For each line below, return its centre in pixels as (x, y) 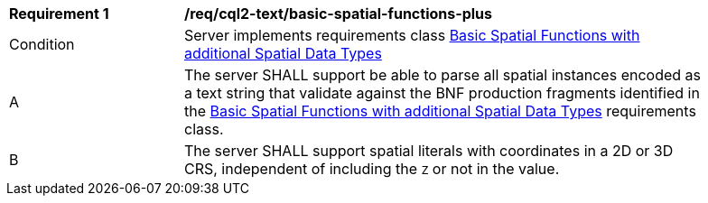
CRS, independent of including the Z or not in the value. (372, 169)
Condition (42, 44)
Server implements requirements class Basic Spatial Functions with (412, 35)
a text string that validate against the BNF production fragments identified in (442, 93)
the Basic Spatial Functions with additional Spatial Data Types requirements (440, 111)
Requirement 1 (59, 14)
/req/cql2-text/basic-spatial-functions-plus (339, 14)
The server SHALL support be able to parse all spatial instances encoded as (442, 75)
